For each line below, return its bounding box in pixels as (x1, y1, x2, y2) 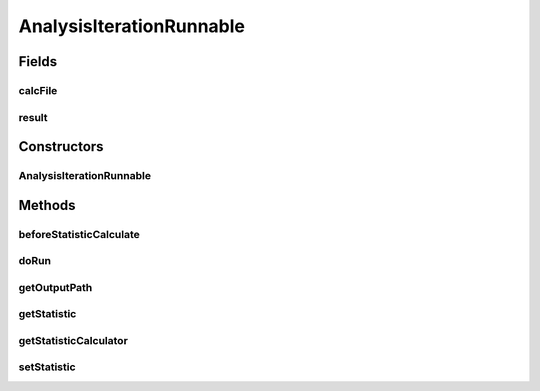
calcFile (18, 83, 58, 97)
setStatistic (18, 360, 76, 374)
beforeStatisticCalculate (18, 227, 140, 241)
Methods (18, 196, 76, 214)
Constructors (18, 138, 104, 155)
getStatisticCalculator (18, 333, 129, 347)
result (18, 110, 49, 124)
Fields (18, 53, 58, 70)
